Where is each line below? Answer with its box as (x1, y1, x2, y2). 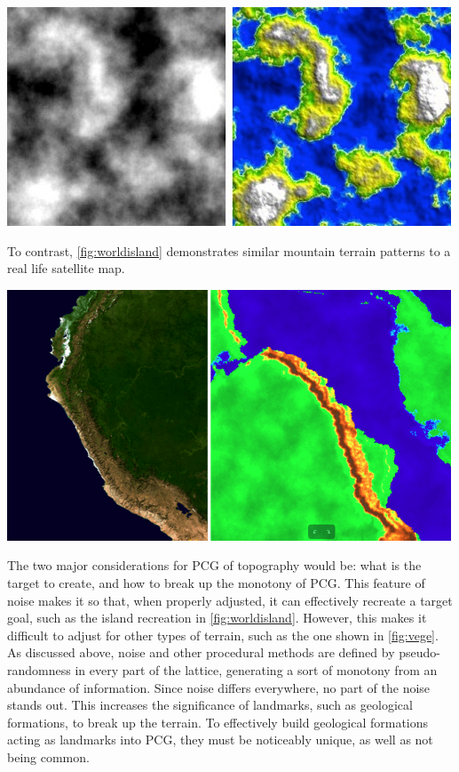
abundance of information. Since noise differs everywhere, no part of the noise (7, 678, 431, 696)
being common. (7, 747, 90, 766)
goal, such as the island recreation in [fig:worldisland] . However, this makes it (7, 608, 427, 627)
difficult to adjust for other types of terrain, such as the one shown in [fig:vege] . (7, 625, 439, 644)
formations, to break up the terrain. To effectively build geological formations (7, 712, 429, 731)
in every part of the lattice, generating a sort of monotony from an (75, 660, 438, 679)
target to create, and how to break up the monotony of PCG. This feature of (7, 573, 425, 591)
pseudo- (399, 643, 440, 662)
